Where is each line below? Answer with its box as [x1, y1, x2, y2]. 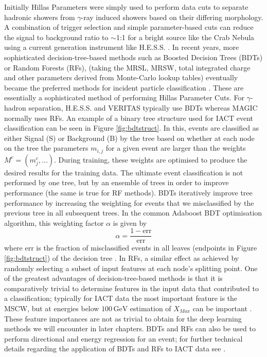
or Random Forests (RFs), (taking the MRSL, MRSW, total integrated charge [4, 62, 251, 73]
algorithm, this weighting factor [4, 217, 104, 228]
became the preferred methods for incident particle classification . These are [4, 82, 244, 93]
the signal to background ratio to [4, 31, 109, 42]
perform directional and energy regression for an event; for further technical [4, 333, 243, 344]
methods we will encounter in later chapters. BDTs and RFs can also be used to [4, 323, 256, 334]
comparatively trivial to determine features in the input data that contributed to [4, 282, 259, 293]
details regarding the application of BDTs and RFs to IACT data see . [4, 343, 226, 354]
